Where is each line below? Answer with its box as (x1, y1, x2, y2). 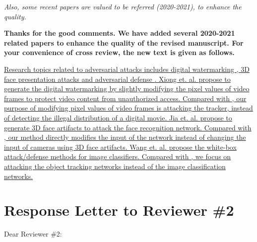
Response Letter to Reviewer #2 (4, 200, 234, 220)
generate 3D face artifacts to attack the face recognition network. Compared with (4, 122, 252, 132)
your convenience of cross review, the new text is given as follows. (4, 47, 235, 58)
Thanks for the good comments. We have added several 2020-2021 (4, 28, 235, 38)
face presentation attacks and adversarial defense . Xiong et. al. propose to (4, 73, 231, 84)
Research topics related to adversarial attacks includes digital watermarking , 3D (4, 63, 250, 74)
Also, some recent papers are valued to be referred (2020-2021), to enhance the (4, 1, 242, 11)
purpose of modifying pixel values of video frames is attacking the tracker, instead (4, 103, 253, 113)
